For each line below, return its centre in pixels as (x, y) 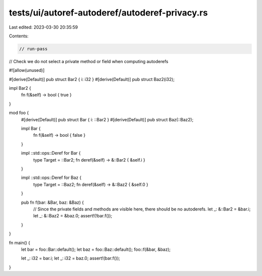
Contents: (19, 36)
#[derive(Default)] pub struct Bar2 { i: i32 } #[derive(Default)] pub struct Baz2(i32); (92, 79)
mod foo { (19, 113)
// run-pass (33, 49)
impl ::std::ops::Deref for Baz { (51, 178)
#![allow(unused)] (27, 70)
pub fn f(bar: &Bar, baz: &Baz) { (53, 202)
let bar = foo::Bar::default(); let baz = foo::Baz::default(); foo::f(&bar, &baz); (96, 249)
